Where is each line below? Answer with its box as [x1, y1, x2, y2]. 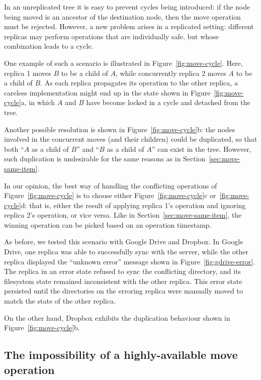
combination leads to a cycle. [4, 41, 94, 51]
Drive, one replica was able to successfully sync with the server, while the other [4, 246, 248, 257]
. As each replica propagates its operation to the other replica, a [40, 77, 238, 88]
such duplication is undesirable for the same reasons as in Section [4, 153, 206, 164]
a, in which [21, 97, 55, 108]
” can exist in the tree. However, [151, 143, 251, 154]
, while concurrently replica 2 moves [115, 67, 226, 78]
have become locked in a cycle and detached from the [86, 97, 250, 108]
